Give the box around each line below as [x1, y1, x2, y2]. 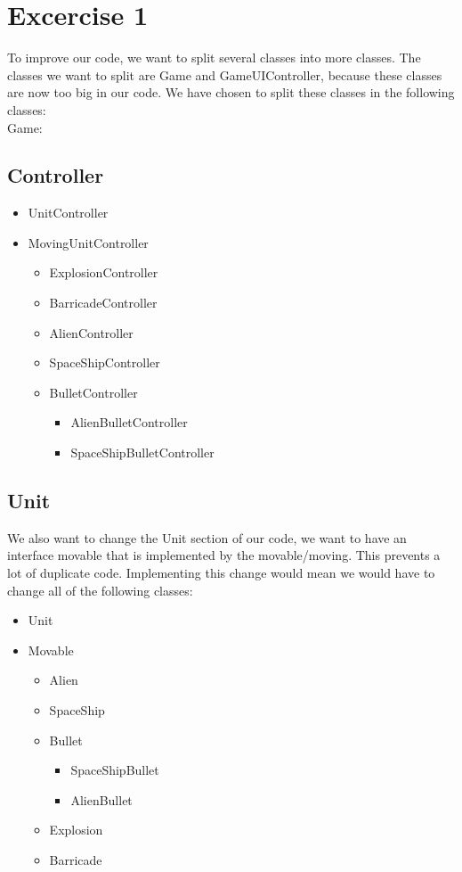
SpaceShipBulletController [70, 443, 215, 462]
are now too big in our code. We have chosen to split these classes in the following [7, 83, 455, 102]
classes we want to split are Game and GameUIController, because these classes [7, 65, 442, 84]
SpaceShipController [49, 353, 160, 372]
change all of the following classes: [7, 580, 193, 599]
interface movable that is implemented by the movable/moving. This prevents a [7, 546, 441, 564]
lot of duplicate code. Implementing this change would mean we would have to [7, 564, 435, 582]
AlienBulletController [70, 413, 188, 432]
